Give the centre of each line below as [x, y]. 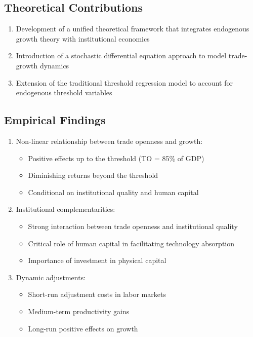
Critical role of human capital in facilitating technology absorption [131, 243]
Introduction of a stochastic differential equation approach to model [121, 55]
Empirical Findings [55, 120]
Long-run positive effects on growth [83, 328]
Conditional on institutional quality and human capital [113, 192]
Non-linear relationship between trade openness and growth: [109, 141]
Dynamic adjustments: [51, 277]
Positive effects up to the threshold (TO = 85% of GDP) [116, 158]
